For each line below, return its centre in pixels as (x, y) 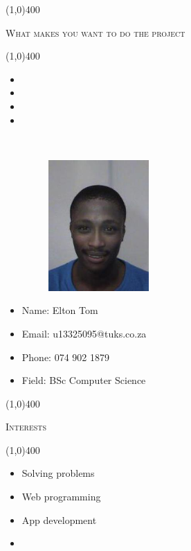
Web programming (61, 497)
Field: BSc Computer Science (84, 380)
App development (59, 519)
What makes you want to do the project (95, 32)
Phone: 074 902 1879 (65, 357)
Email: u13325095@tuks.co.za (84, 333)
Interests (26, 427)
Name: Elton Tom (60, 310)
